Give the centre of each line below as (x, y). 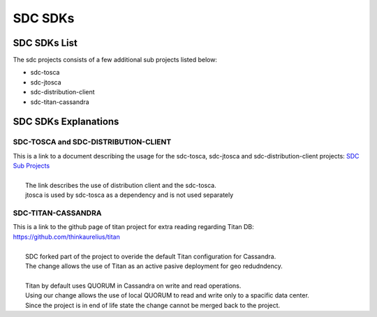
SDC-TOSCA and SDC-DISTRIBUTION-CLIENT (92, 142)
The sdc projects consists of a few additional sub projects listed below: (115, 60)
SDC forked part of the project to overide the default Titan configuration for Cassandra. (151, 256)
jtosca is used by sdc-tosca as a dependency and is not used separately (130, 195)
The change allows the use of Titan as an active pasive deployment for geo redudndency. (154, 266)
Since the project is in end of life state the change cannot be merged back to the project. (153, 305)
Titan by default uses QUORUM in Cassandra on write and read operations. (133, 286)
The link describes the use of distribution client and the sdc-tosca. (121, 185)
